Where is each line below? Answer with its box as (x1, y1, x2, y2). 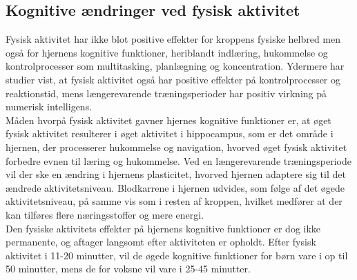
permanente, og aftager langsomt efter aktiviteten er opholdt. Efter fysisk (6, 234, 316, 249)
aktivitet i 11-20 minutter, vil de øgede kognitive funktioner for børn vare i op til (6, 248, 348, 262)
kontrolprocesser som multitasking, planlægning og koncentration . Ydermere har (6, 59, 345, 73)
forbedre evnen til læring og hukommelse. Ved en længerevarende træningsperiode (6, 153, 351, 168)
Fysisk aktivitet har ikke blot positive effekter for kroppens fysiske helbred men (6, 32, 341, 46)
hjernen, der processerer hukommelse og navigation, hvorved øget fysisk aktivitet (6, 139, 347, 154)
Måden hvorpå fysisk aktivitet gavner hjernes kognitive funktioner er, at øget (6, 112, 331, 127)
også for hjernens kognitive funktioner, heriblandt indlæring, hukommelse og (6, 45, 328, 59)
